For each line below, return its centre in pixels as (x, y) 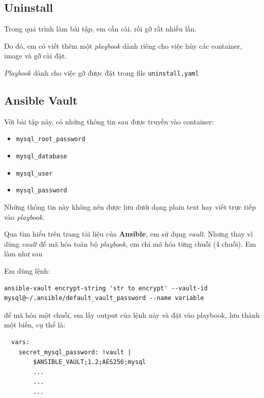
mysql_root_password (51, 139)
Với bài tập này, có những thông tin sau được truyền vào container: (109, 121)
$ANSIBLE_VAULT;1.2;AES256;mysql (90, 362)
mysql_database (42, 157)
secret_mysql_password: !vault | (75, 352)
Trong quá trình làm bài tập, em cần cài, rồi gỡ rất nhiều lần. (100, 29)
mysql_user (34, 173)
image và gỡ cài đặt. (36, 56)
